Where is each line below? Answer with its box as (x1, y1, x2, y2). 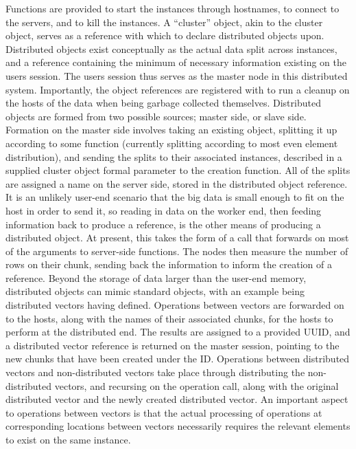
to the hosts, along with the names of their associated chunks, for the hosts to (5, 311, 333, 325)
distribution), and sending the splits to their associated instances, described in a (5, 149, 342, 164)
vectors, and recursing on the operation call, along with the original (54, 378, 339, 393)
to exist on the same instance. (5, 432, 131, 446)
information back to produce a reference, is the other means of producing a (5, 217, 321, 231)
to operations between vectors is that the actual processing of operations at (5, 405, 322, 419)
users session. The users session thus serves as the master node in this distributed (5, 68, 348, 83)
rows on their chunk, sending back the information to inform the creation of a (5, 257, 332, 272)
